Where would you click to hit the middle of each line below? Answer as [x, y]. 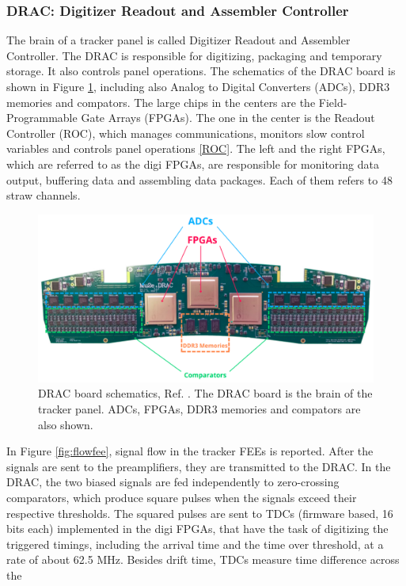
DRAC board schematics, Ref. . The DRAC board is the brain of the [205, 393]
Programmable [42, 118]
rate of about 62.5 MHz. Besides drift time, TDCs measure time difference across [203, 559]
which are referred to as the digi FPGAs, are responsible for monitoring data [193, 164]
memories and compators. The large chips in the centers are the [161, 102]
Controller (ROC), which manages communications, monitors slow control [186, 133]
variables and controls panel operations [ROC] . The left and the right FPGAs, [196, 148]
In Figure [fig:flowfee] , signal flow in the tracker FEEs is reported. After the [190, 451]
